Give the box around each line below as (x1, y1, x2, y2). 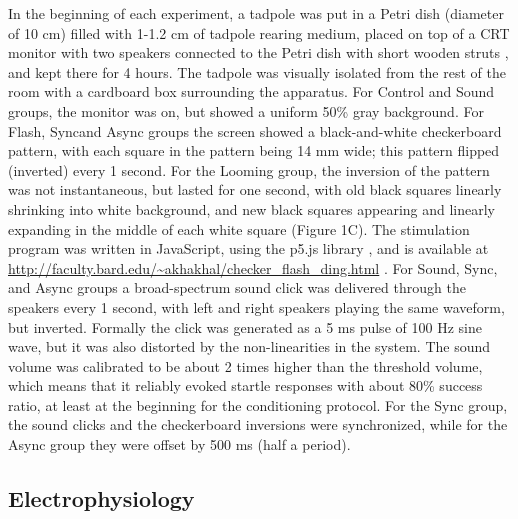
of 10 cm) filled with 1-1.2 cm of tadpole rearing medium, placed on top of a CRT (8, 22, 510, 43)
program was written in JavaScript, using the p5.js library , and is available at (8, 238, 489, 259)
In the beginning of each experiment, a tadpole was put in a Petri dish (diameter (8, 3, 504, 23)
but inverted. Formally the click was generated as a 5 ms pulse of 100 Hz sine (8, 316, 482, 337)
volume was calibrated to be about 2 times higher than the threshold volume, (8, 355, 483, 376)
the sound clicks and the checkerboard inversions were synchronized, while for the (8, 414, 508, 435)
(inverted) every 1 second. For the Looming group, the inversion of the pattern (8, 159, 490, 180)
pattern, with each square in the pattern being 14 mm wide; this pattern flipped (8, 140, 500, 161)
